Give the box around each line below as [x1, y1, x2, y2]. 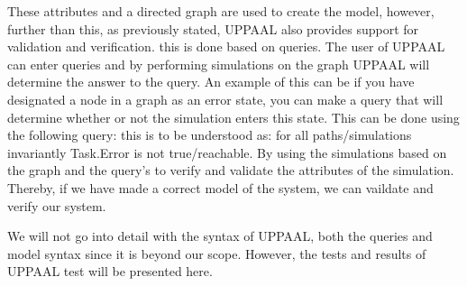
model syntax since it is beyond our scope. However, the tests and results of [7, 244, 426, 263]
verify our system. [7, 196, 106, 215]
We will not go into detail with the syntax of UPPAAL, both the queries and [7, 226, 433, 245]
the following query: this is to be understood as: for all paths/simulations [7, 125, 412, 144]
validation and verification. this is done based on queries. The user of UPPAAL [7, 37, 445, 56]
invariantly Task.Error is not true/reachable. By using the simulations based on [7, 143, 447, 161]
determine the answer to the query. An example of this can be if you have [7, 72, 415, 91]
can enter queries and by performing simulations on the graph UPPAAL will [7, 54, 430, 73]
